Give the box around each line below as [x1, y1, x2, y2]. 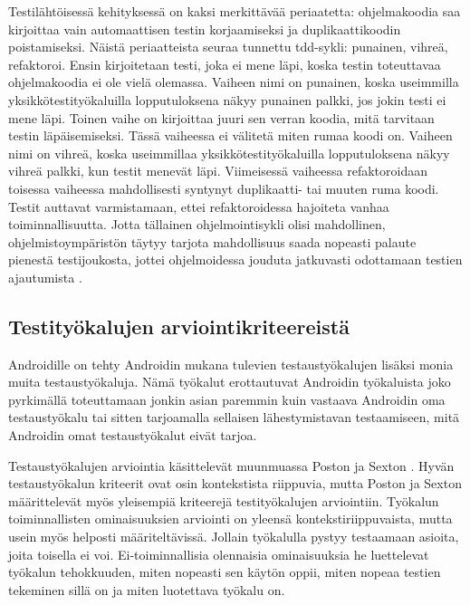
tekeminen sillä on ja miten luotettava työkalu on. [8, 580, 285, 599]
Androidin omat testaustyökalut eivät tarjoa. [8, 426, 257, 445]
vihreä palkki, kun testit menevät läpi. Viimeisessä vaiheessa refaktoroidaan [8, 161, 427, 180]
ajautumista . [8, 267, 82, 286]
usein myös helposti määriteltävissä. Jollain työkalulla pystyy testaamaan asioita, [8, 527, 459, 546]
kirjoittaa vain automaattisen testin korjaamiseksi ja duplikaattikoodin [8, 19, 401, 38]
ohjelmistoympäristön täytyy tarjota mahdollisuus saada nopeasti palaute [8, 232, 417, 251]
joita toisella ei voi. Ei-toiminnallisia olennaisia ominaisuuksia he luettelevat [8, 544, 429, 563]
